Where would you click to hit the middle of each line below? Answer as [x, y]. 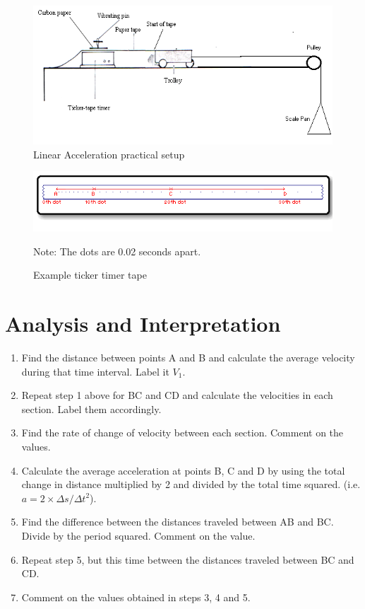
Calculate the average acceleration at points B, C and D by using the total [183, 470]
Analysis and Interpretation [143, 324]
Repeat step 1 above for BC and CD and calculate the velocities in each [177, 395]
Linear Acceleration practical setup [109, 154]
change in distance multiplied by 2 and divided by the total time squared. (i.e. [191, 484]
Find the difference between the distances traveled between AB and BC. [178, 522]
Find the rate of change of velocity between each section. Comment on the [182, 433]
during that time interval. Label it [95, 371]
